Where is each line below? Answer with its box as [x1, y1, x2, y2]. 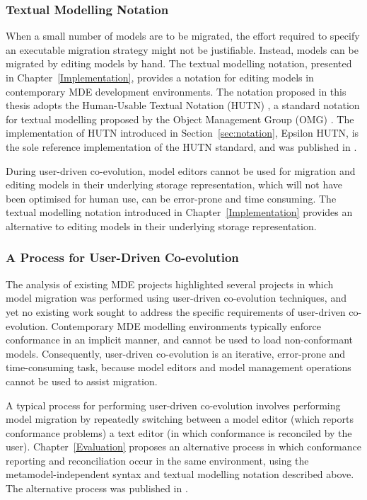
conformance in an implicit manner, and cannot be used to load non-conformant [6, 332, 354, 347]
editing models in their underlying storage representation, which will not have [6, 177, 343, 192]
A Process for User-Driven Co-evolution [6, 249, 239, 266]
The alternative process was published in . [6, 481, 188, 496]
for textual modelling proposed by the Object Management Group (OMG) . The [6, 111, 354, 126]
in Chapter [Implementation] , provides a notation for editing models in [6, 70, 314, 84]
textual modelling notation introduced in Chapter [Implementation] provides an [6, 205, 353, 220]
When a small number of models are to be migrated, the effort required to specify [6, 28, 360, 43]
